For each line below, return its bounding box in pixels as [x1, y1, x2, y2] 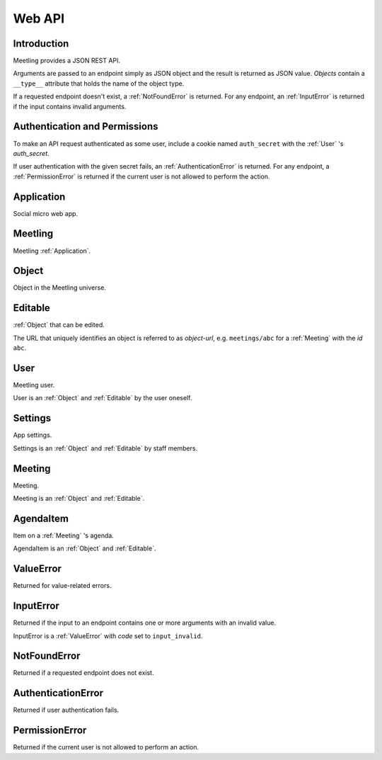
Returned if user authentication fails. [13, 705, 120, 715]
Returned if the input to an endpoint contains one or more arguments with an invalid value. [13, 618, 276, 627]
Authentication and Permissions [13, 120, 158, 132]
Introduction [13, 38, 69, 50]
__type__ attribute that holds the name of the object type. [13, 79, 185, 88]
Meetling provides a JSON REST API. [13, 57, 120, 65]
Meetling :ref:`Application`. [13, 246, 91, 255]
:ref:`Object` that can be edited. [13, 321, 105, 329]
